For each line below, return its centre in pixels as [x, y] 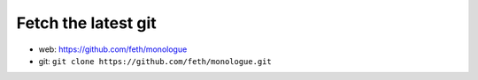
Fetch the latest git [86, 23]
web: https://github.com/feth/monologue [113, 49]
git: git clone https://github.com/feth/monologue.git [155, 61]
